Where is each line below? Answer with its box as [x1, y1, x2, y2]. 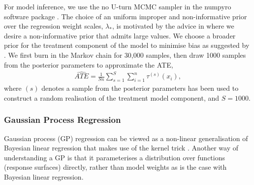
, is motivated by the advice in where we [112, 21, 234, 31]
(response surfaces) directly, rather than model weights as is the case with [4, 162, 227, 172]
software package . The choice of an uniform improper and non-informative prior [4, 11, 247, 21]
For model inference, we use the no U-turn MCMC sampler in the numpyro [4, 1, 231, 11]
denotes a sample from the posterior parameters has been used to [41, 83, 239, 93]
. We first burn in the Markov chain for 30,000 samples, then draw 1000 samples [4, 49, 246, 60]
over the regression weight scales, [4, 21, 103, 31]
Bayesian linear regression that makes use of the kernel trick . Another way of [4, 143, 238, 153]
